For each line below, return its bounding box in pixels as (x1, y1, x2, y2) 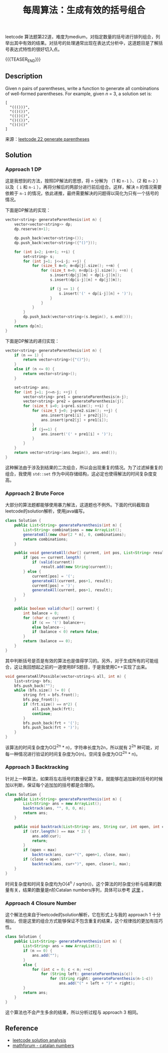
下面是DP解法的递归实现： (5, 338, 60, 344)
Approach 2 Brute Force (5, 489, 64, 496)
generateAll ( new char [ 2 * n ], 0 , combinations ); (23, 532, 126, 537)
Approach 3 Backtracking (5, 763, 69, 770)
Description (5, 72, 42, 81)
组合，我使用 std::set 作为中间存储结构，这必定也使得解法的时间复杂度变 (5, 470, 157, 476)
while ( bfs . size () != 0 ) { (14, 688, 70, 693)
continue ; (31, 711, 52, 716)
